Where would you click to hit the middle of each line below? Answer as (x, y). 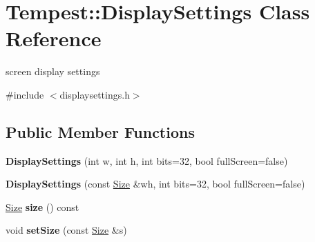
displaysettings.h (95, 94)
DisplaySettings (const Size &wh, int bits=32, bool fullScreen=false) (155, 184)
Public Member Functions (100, 131)
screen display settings (53, 71)
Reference (54, 38)
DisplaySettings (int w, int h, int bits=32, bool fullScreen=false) (147, 160)
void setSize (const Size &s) (66, 230)
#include (25, 94)
